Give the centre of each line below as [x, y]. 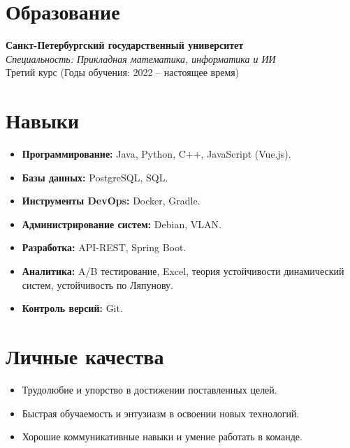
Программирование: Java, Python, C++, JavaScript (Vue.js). [156, 154]
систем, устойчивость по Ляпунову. [97, 284]
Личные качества [85, 356]
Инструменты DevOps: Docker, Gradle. [111, 201]
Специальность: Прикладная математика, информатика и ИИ [141, 58]
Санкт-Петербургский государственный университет [125, 45]
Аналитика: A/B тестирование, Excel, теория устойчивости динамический [183, 271]
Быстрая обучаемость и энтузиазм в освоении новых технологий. [161, 413]
